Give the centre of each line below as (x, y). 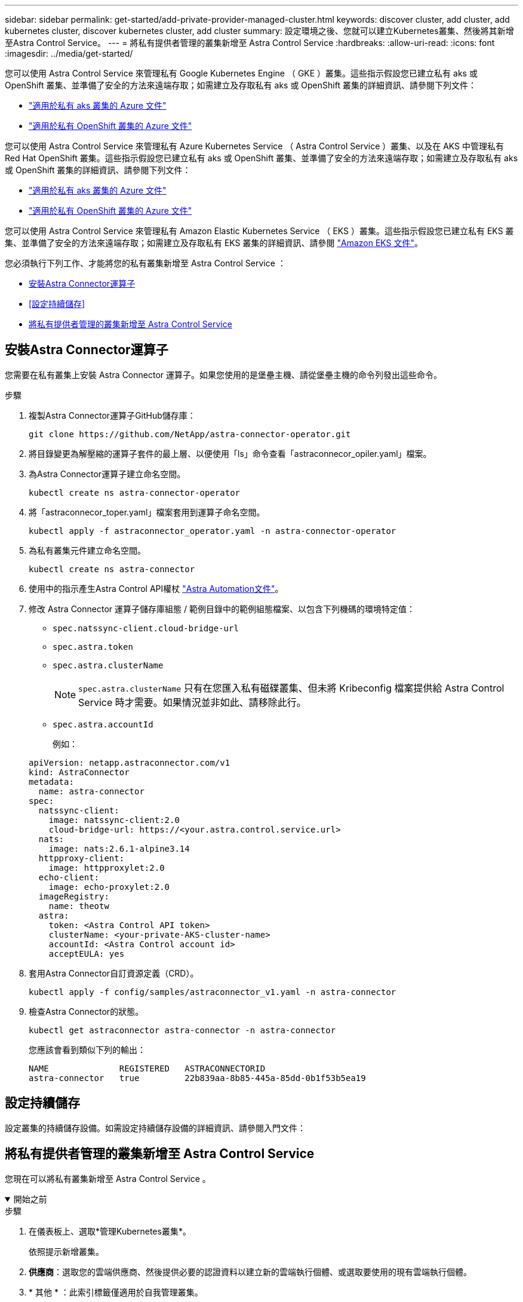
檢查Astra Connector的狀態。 (86, 1011)
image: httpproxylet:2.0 (107, 868)
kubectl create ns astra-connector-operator (135, 492)
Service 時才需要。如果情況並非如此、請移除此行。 (192, 702)
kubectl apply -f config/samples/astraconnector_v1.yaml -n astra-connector (213, 992)
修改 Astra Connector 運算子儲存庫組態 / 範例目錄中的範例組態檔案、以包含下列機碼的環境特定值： (222, 609)
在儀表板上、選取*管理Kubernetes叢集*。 (110, 1231)
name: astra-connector (91, 791)
